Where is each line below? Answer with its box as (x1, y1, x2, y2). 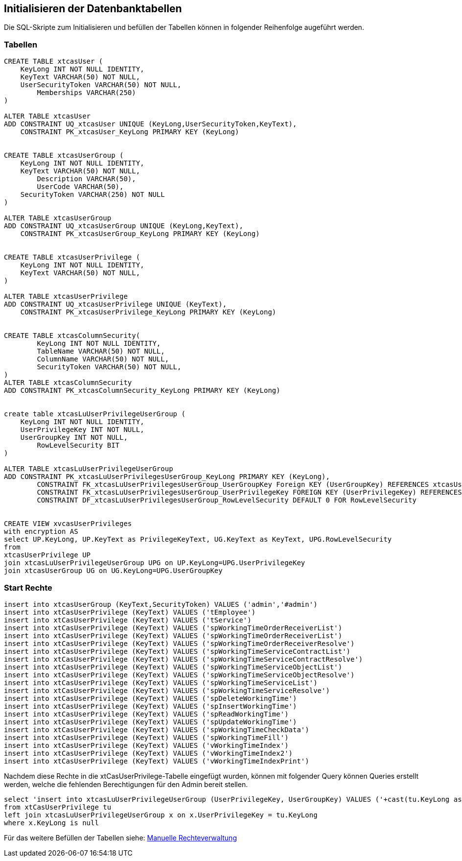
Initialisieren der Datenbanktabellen (4, 2, 182, 15)
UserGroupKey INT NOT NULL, (20, 433, 128, 442)
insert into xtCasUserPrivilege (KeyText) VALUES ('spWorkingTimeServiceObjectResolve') (4, 670, 355, 679)
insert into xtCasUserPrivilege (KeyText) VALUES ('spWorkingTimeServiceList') (4, 678, 318, 687)
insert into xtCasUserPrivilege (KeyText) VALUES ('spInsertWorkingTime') (4, 702, 297, 710)
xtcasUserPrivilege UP (4, 551, 91, 559)
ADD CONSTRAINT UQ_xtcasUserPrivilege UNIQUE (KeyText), (4, 300, 227, 309)
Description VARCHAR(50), (37, 175, 136, 183)
